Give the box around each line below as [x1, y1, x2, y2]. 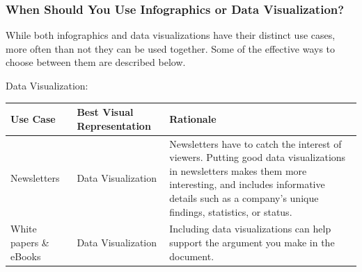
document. [169, 248, 214, 263]
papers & [10, 235, 49, 249]
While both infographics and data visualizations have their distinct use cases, [6, 28, 336, 42]
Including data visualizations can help [169, 221, 331, 236]
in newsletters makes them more [169, 163, 307, 178]
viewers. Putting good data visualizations [169, 150, 346, 164]
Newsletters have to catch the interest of [169, 136, 342, 151]
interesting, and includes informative [169, 177, 325, 192]
